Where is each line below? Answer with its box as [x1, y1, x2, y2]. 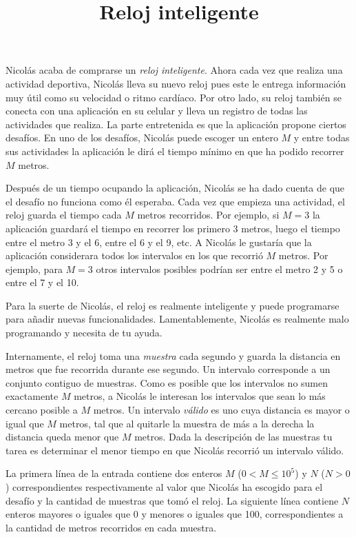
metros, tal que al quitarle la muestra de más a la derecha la [59, 416, 315, 430]
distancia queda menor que [6, 429, 119, 444]
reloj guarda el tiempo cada [6, 207, 122, 222]
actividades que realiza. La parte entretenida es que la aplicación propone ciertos [6, 116, 346, 131]
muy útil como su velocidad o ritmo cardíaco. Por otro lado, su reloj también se [6, 90, 342, 104]
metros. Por [278, 248, 328, 263]
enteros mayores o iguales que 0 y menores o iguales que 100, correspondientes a [6, 507, 344, 521]
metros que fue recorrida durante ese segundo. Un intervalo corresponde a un [6, 362, 331, 376]
